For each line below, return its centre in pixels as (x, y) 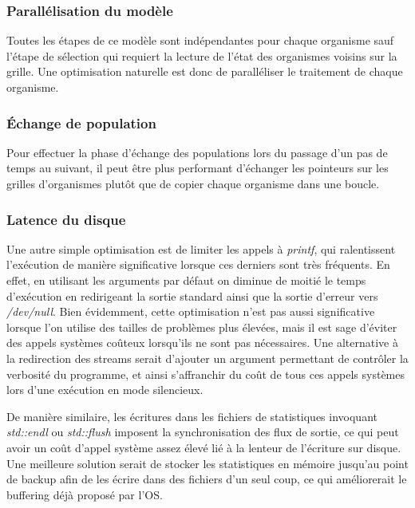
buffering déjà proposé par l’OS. (85, 494)
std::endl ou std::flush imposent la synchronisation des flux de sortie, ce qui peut (203, 432)
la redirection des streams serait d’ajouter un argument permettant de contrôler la (207, 358)
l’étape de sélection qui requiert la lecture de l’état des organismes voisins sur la (202, 55)
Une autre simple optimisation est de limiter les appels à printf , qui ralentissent (201, 248)
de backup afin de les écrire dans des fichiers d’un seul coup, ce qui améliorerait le (207, 479)
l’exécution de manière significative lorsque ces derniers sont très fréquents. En (198, 264)
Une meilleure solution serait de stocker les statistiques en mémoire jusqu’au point (207, 463)
